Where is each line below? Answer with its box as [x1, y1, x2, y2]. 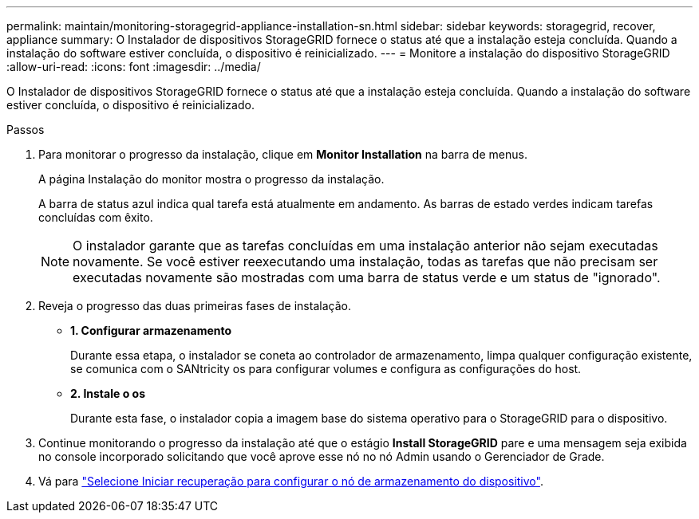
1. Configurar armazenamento [70, 324, 232, 337]
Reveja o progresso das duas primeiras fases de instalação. [38, 299, 351, 313]
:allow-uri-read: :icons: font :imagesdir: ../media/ [6, 60, 261, 73]
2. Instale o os [70, 387, 145, 400]
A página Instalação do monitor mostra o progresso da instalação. [38, 172, 385, 186]
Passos [6, 123, 45, 136]
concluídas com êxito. [38, 210, 153, 224]
